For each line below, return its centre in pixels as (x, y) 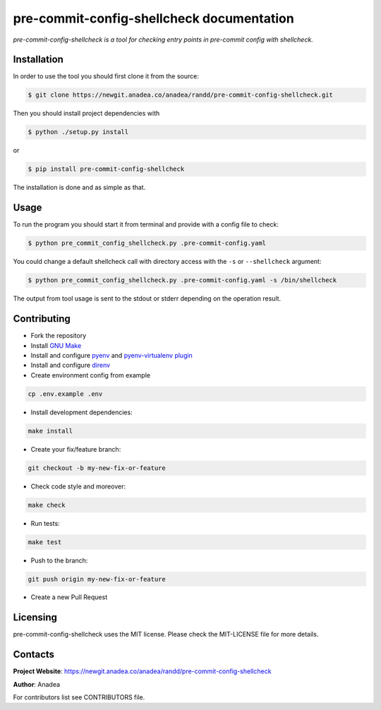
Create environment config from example (91, 375)
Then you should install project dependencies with (86, 114)
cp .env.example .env (65, 394)
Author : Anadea (36, 684)
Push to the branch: (59, 560)
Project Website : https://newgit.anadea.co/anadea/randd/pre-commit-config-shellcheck (142, 671)
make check (47, 505)
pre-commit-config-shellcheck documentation (153, 18)
